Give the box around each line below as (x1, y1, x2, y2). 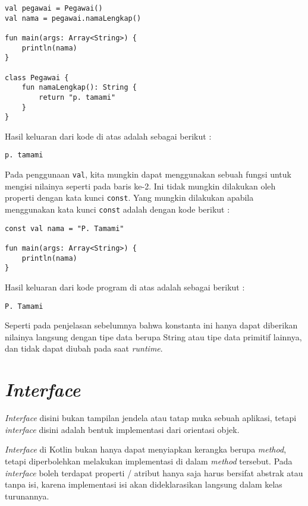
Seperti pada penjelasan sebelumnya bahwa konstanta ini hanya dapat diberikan (5, 319, 298, 331)
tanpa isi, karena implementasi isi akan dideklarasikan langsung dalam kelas (5, 478, 282, 491)
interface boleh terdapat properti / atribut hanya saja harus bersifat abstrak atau (5, 466, 303, 479)
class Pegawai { (5, 73, 69, 82)
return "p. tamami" (39, 93, 116, 102)
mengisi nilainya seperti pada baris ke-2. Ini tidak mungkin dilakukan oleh (5, 179, 276, 192)
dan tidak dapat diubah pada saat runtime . (5, 342, 163, 355)
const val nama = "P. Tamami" (5, 224, 124, 233)
